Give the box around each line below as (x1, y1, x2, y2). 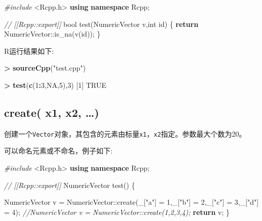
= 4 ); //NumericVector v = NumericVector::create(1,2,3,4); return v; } (4, 206, 230, 217)
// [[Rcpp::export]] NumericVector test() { (4, 179, 135, 190)
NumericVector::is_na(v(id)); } (4, 28, 101, 39)
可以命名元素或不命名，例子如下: (4, 145, 113, 156)
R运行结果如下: (4, 45, 54, 56)
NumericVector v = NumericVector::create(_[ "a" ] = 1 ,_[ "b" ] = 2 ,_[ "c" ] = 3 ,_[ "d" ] (4, 197, 259, 207)
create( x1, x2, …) (4, 104, 99, 120)
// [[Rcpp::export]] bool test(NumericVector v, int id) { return (4, 18, 199, 29)
